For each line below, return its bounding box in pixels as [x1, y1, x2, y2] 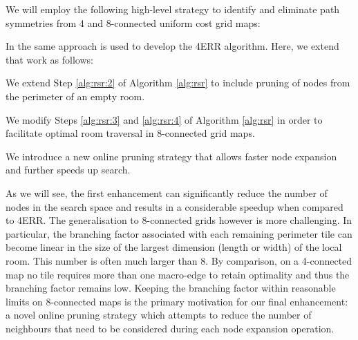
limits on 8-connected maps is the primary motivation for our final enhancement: [6, 294, 348, 308]
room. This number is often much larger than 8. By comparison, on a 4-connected [6, 253, 352, 267]
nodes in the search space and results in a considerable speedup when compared [6, 199, 343, 214]
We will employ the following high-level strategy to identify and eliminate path [6, 2, 340, 16]
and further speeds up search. [6, 162, 131, 177]
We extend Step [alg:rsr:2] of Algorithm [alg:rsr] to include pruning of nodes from [6, 75, 350, 90]
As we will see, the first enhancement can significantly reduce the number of [6, 185, 328, 200]
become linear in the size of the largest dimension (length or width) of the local [6, 240, 342, 254]
